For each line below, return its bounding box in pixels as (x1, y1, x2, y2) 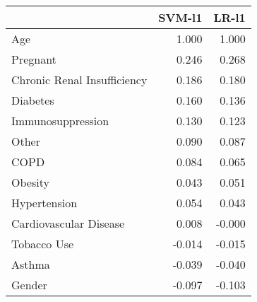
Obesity (11, 174, 49, 190)
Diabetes (11, 92, 54, 108)
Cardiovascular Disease (11, 215, 125, 231)
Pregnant (11, 51, 56, 67)
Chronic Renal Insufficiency (11, 71, 148, 88)
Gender (11, 277, 47, 293)
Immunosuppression (11, 112, 109, 129)
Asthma (11, 256, 50, 272)
